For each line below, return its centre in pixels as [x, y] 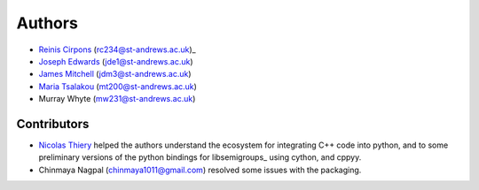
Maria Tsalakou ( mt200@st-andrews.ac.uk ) [118, 86]
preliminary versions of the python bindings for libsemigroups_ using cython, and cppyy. [200, 157]
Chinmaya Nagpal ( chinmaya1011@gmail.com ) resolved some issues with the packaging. [200, 170]
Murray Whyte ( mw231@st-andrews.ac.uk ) [117, 99]
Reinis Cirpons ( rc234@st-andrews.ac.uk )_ [117, 49]
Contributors [53, 124]
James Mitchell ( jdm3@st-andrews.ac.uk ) [115, 74]
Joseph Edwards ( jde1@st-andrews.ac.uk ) [116, 61]
